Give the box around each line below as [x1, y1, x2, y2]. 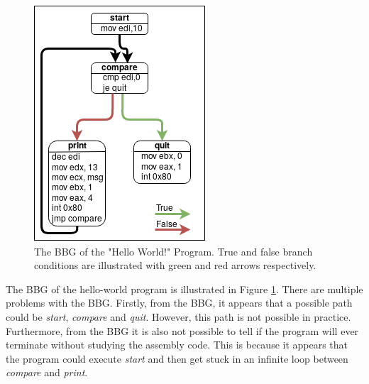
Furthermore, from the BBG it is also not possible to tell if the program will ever [6, 323, 359, 338]
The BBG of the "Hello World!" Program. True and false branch [34, 243, 313, 258]
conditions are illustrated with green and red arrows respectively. [34, 258, 316, 273]
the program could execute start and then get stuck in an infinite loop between [6, 351, 348, 366]
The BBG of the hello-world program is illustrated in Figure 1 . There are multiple [6, 281, 363, 296]
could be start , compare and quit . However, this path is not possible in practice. [6, 309, 351, 324]
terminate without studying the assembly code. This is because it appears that [6, 337, 348, 352]
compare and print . [6, 365, 88, 380]
